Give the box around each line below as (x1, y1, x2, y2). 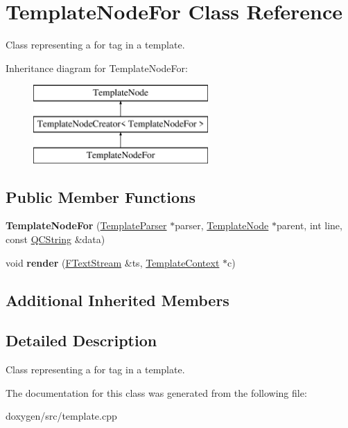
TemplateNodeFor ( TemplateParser (6, 218, 167, 233)
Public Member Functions (6, 186, 195, 207)
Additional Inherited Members (6, 289, 229, 310)
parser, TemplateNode (175, 218, 269, 233)
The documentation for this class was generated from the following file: (6, 385, 307, 400)
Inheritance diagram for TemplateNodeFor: (6, 60, 188, 75)
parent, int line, (277, 218, 342, 233)
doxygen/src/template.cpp (6, 409, 117, 423)
